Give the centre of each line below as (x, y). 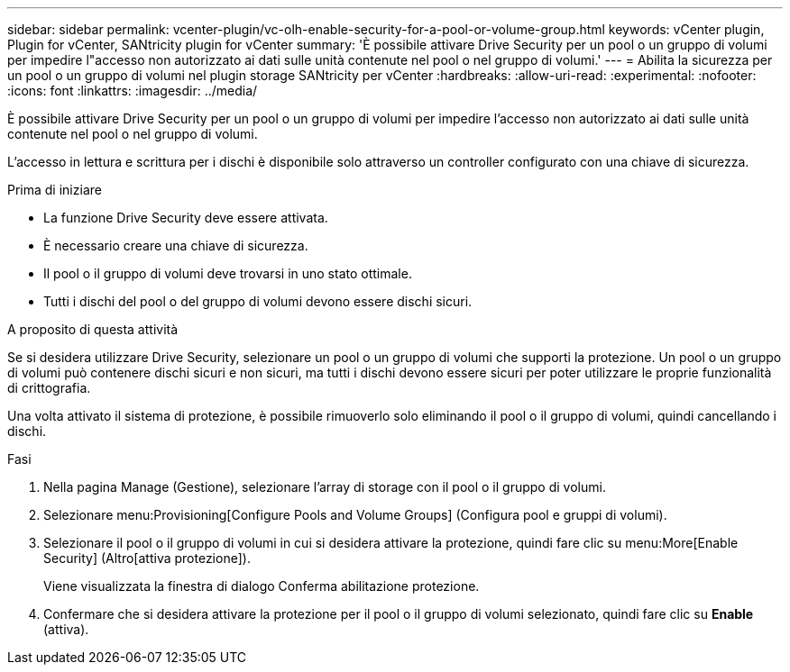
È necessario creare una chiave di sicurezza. (176, 245)
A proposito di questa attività (93, 329)
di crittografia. (49, 388)
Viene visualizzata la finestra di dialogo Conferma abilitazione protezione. (262, 586)
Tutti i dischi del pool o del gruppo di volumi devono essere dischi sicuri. (258, 301)
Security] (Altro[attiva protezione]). (147, 558)
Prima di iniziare (55, 190)
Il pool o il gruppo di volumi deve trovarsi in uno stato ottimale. (228, 273)
